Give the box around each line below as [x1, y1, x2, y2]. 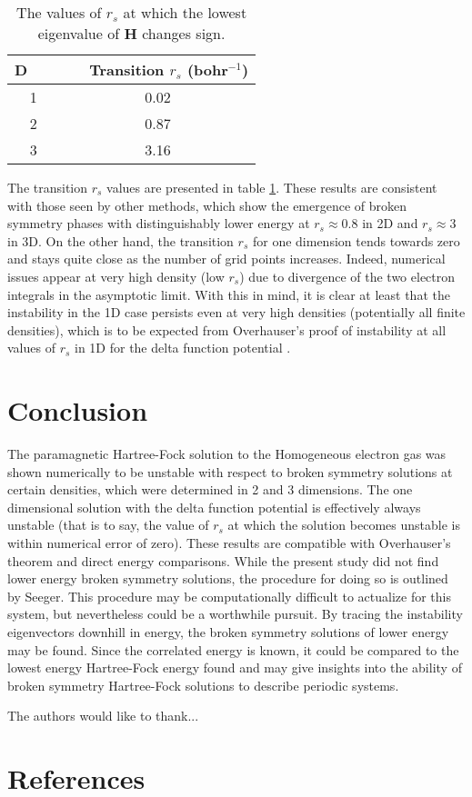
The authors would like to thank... [7, 706, 199, 725]
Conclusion [7, 392, 148, 429]
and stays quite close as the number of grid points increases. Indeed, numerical [7, 249, 446, 268]
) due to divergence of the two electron [239, 266, 456, 285]
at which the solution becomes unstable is [227, 515, 460, 534]
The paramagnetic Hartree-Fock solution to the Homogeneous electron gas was [7, 444, 447, 463]
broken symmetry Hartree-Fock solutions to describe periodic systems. [7, 675, 399, 694]
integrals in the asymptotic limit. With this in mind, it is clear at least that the [7, 284, 450, 304]
